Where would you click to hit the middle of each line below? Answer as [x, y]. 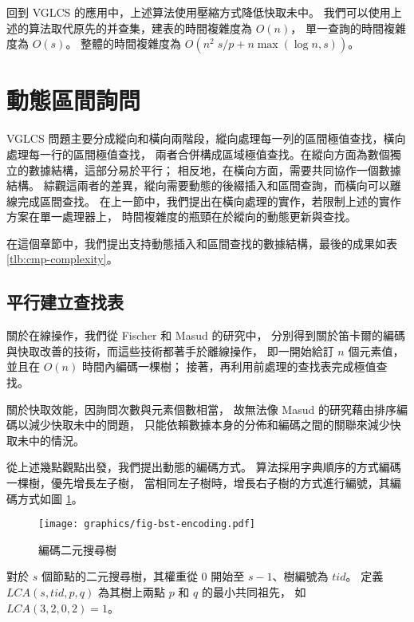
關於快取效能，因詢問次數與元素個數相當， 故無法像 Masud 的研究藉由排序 [201, 409]
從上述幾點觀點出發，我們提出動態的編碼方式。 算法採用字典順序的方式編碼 [204, 467]
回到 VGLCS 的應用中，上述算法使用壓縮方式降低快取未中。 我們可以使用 [199, 12]
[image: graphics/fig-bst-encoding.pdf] [147, 524]
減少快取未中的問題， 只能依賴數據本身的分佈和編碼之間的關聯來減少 [209, 425]
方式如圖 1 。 [50, 498]
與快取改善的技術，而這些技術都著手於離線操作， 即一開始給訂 [170, 350]
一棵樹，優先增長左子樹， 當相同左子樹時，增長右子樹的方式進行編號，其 [198, 483]
